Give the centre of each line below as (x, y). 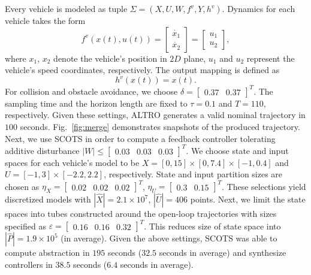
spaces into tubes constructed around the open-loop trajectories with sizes (141, 214)
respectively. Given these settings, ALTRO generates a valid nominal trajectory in (155, 115)
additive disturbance (42, 150)
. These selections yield (264, 186)
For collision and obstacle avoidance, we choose (91, 91)
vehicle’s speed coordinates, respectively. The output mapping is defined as (142, 70)
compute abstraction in (47, 253)
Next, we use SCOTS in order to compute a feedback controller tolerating (140, 138)
